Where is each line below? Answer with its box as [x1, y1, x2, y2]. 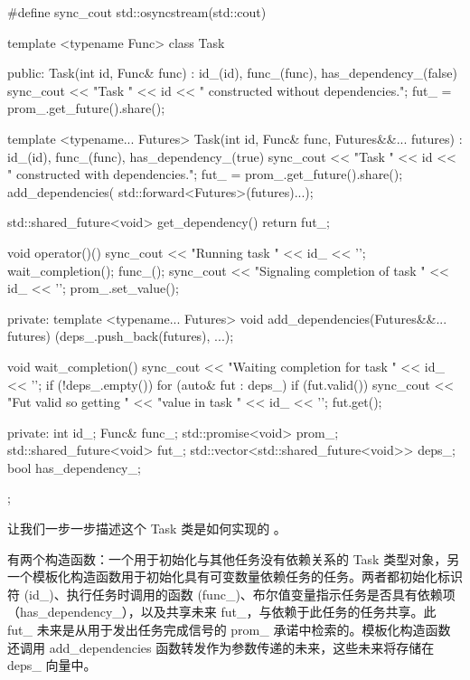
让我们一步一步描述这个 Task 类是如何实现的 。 [7, 519, 287, 538]
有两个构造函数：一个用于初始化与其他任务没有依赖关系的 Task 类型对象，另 [7, 549, 460, 568]
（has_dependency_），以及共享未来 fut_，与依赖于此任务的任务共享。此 [7, 602, 437, 621]
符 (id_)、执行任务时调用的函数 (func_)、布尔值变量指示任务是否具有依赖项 [7, 584, 456, 603]
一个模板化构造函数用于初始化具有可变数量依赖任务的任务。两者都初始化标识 [7, 567, 463, 586]
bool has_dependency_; [7, 458, 141, 477]
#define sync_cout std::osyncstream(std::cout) [7, 3, 267, 21]
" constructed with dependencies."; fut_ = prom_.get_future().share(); [7, 165, 403, 184]
